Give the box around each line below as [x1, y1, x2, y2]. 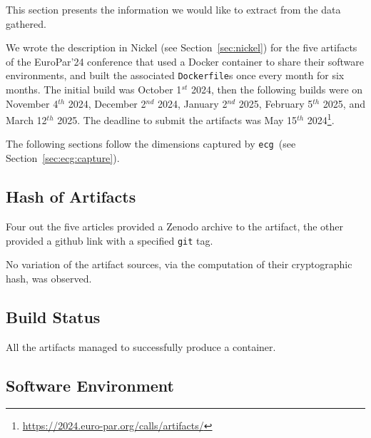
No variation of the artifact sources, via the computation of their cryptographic [6, 257, 352, 272]
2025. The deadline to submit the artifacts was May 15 [57, 112, 298, 127]
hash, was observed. [6, 270, 92, 285]
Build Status [6, 305, 101, 327]
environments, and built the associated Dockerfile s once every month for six [6, 68, 345, 83]
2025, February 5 [238, 96, 313, 111]
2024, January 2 [157, 96, 228, 111]
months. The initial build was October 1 [6, 82, 182, 97]
